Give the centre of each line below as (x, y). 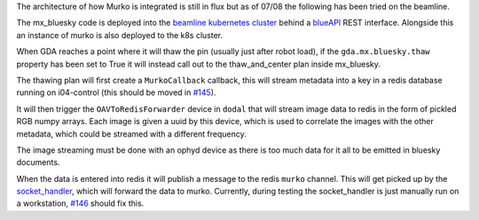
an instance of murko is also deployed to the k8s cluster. (120, 35)
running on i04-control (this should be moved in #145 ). (116, 92)
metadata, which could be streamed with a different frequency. (132, 134)
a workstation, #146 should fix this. (80, 203)
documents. (38, 162)
